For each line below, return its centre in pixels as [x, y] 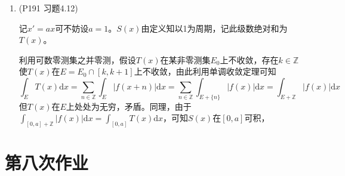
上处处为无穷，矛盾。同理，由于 [129, 106]
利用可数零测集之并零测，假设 [77, 59]
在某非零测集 [185, 59]
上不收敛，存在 [249, 59]
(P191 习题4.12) [48, 8]
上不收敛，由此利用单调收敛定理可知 [205, 71]
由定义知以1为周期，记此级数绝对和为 [214, 28]
